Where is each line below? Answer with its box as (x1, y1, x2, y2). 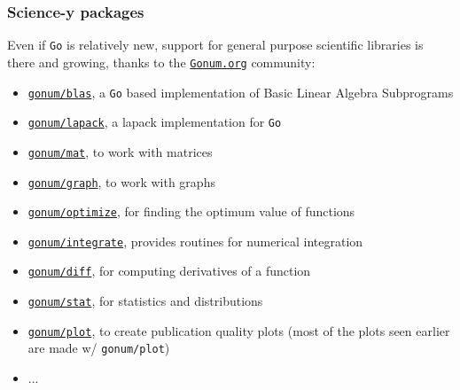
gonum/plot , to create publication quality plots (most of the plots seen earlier (27, 321, 450, 339)
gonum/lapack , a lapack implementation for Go (27, 113, 282, 131)
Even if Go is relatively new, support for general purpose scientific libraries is (7, 35, 424, 54)
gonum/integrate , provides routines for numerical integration (27, 231, 363, 250)
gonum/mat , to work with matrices (27, 142, 213, 160)
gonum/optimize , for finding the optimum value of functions (27, 202, 355, 221)
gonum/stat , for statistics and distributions (27, 292, 263, 310)
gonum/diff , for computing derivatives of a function (27, 261, 311, 280)
